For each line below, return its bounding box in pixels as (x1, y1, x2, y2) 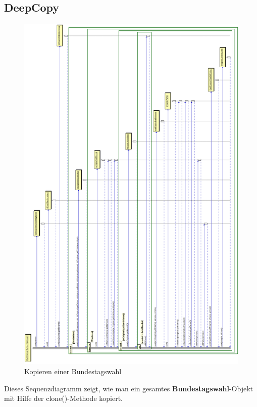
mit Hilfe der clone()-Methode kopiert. (4, 393, 123, 403)
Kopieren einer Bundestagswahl (24, 366, 122, 376)
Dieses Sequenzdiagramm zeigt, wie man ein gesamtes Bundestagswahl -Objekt (4, 383, 253, 393)
